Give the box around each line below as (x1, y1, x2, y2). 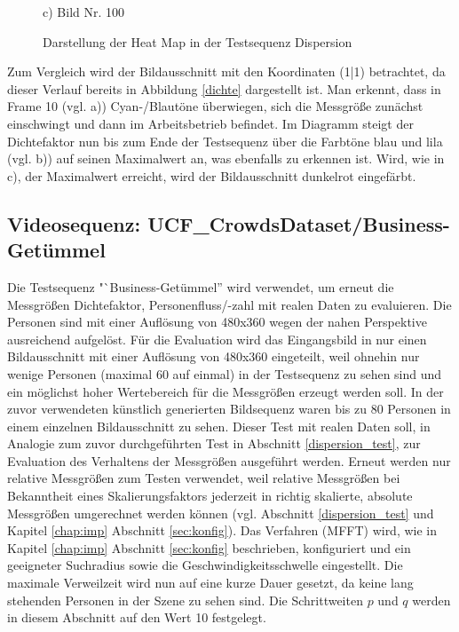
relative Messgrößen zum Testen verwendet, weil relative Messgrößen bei (7, 469, 400, 487)
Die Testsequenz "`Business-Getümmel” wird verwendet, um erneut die (7, 277, 394, 296)
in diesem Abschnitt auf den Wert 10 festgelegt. (7, 608, 266, 627)
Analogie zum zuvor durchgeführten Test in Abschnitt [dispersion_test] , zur (7, 434, 421, 453)
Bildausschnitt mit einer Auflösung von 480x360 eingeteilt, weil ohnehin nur (7, 347, 420, 366)
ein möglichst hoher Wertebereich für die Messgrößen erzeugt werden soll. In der (7, 382, 444, 400)
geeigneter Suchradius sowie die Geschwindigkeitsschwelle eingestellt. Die (7, 556, 403, 574)
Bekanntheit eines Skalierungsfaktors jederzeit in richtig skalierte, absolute (7, 486, 413, 505)
